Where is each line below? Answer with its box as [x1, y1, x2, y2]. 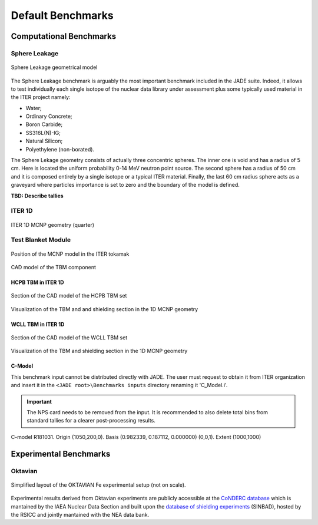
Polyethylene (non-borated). [25, 146, 94, 153]
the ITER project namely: [11, 94, 71, 101]
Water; [25, 104, 42, 111]
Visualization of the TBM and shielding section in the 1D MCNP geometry [11, 348, 188, 355]
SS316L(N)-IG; [25, 129, 61, 136]
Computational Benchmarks [11, 31, 117, 41]
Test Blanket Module [11, 236, 71, 244]
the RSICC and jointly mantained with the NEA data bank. [11, 511, 150, 518]
